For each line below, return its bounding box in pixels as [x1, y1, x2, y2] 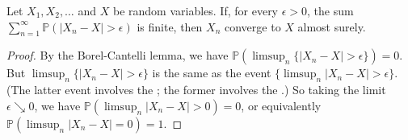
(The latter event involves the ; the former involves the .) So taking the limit [6, 81, 386, 98]
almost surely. [297, 18, 366, 35]
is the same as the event [152, 64, 271, 81]
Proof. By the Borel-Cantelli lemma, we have [6, 47, 229, 64]
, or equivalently [241, 97, 322, 113]
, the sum [307, 2, 354, 19]
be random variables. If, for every [112, 2, 279, 19]
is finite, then [137, 18, 203, 35]
